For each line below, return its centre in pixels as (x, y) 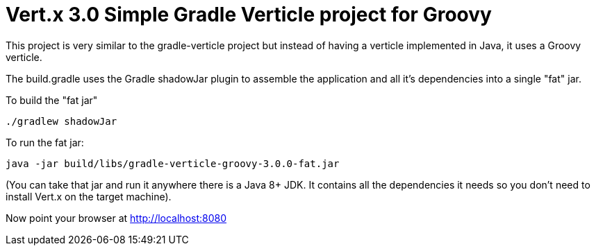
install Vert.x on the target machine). (89, 196)
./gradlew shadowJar (61, 121)
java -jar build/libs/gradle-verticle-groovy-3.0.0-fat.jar (173, 163)
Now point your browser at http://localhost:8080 (116, 218)
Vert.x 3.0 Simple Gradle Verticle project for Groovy (249, 15)
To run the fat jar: (45, 142)
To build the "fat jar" (52, 100)
